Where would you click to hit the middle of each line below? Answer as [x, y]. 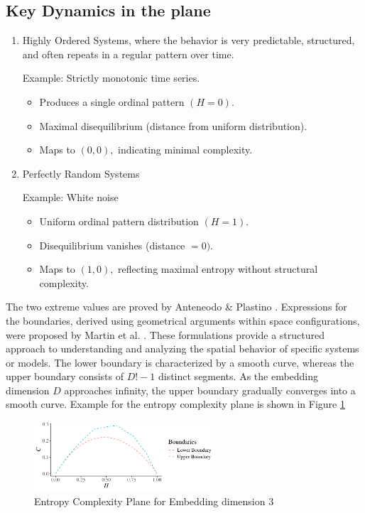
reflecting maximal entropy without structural [218, 269]
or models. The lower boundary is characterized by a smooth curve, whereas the [180, 362]
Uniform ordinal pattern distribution [119, 221]
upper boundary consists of [65, 376]
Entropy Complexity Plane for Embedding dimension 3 [154, 501]
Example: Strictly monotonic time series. [111, 78]
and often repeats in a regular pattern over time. [128, 54]
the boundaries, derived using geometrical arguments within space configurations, [183, 320]
